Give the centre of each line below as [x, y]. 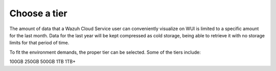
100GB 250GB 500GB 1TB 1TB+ [43, 62]
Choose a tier [38, 13]
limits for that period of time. [39, 43]
